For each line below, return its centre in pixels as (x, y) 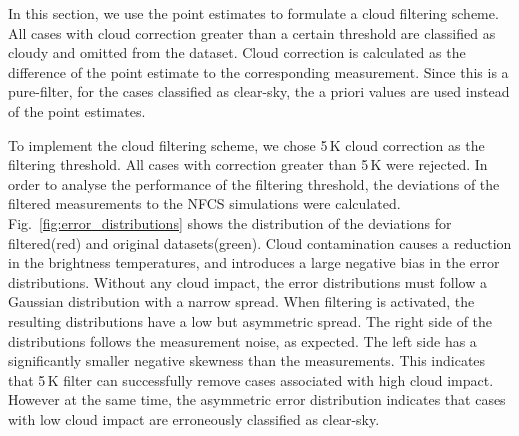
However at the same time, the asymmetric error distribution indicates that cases (257, 399)
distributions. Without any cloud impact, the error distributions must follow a (247, 281)
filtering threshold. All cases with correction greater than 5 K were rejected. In (248, 164)
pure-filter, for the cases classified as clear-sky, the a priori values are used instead (259, 91)
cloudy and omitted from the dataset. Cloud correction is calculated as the (237, 52)
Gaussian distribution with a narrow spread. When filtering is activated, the (241, 301)
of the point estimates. (77, 110)
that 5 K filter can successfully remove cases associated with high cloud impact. (251, 379)
